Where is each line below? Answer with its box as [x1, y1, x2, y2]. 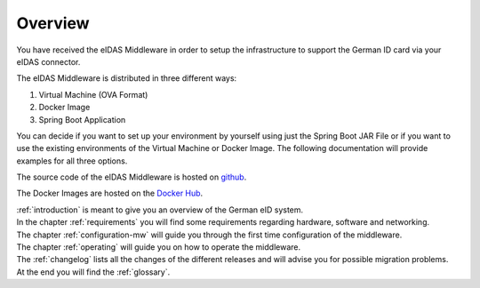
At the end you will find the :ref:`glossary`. [16, 267, 171, 277]
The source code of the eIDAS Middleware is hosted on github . [16, 172, 247, 182]
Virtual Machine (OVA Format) [38, 89, 148, 100]
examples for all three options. [16, 156, 128, 166]
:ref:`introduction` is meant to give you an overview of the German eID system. [16, 204, 304, 215]
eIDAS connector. [16, 56, 81, 67]
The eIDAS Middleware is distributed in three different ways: [16, 73, 237, 84]
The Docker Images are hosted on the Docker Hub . [16, 188, 204, 199]
